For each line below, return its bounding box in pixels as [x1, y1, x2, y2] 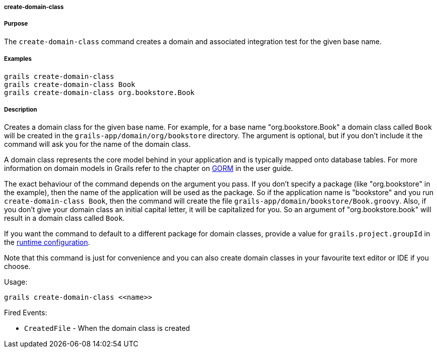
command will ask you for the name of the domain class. [4, 140, 191, 149]
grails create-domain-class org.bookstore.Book [4, 88, 195, 97]
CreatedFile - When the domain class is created [24, 324, 190, 333]
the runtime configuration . [4, 238, 90, 247]
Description [4, 106, 37, 113]
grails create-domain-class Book [4, 80, 136, 89]
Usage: [4, 278, 28, 287]
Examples [4, 55, 32, 63]
